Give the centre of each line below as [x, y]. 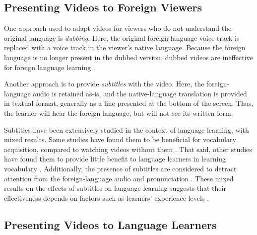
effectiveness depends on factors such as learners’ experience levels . [106, 197]
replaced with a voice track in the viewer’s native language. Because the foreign [125, 47]
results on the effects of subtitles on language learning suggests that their [115, 188]
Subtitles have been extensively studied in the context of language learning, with [127, 129]
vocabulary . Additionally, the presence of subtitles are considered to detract [120, 168]
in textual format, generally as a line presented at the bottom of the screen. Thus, [129, 103]
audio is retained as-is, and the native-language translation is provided [140, 93]
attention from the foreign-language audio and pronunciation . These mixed [119, 178]
